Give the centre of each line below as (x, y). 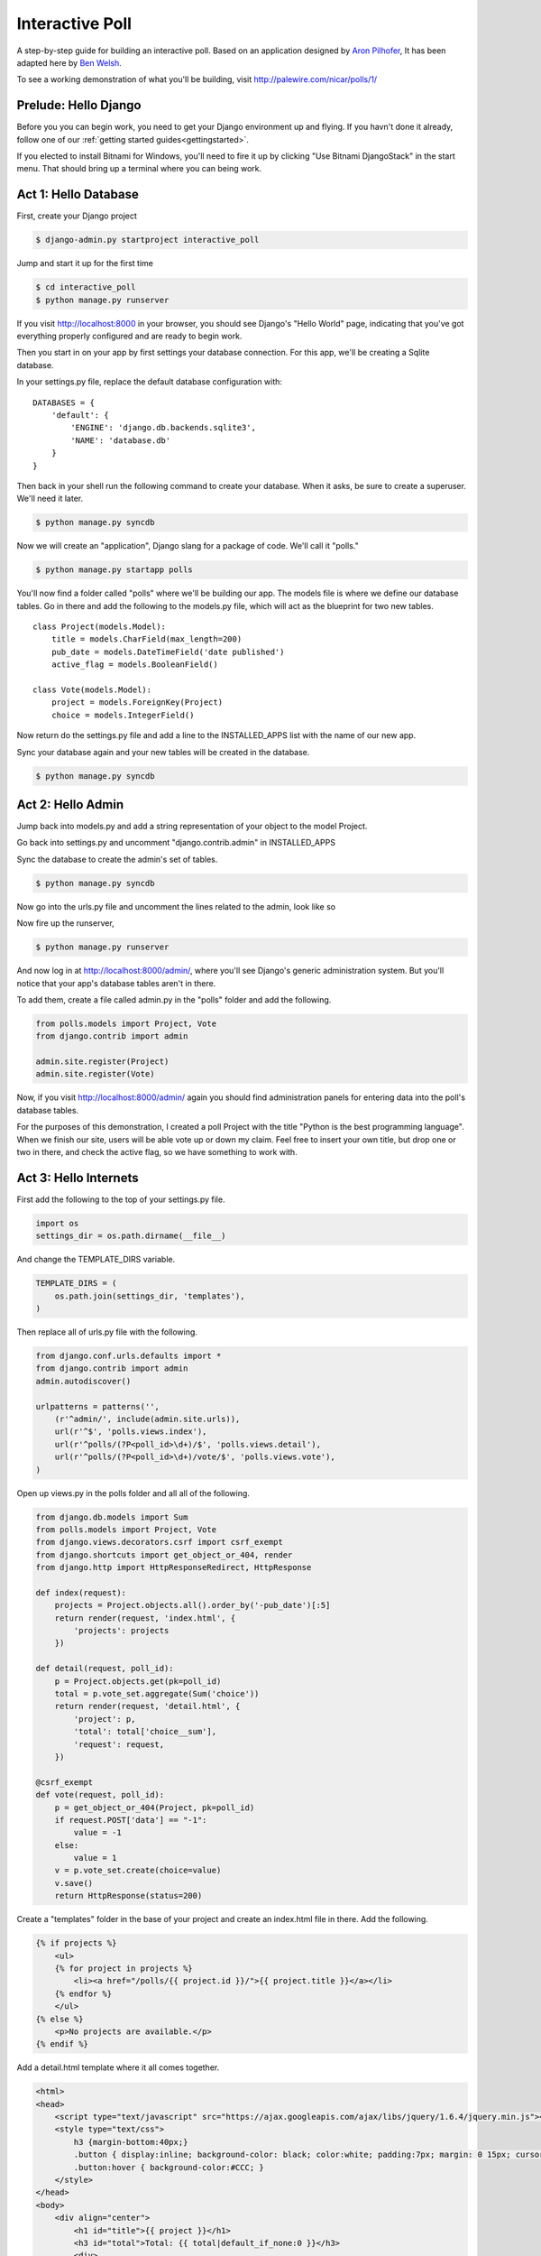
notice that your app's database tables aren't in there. (116, 983)
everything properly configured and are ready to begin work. (129, 336)
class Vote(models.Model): (92, 690)
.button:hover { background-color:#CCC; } (169, 2167)
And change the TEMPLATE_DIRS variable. (96, 1260)
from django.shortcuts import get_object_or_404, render (164, 1555)
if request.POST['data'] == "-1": (131, 1820)
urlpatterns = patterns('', (97, 1406)
